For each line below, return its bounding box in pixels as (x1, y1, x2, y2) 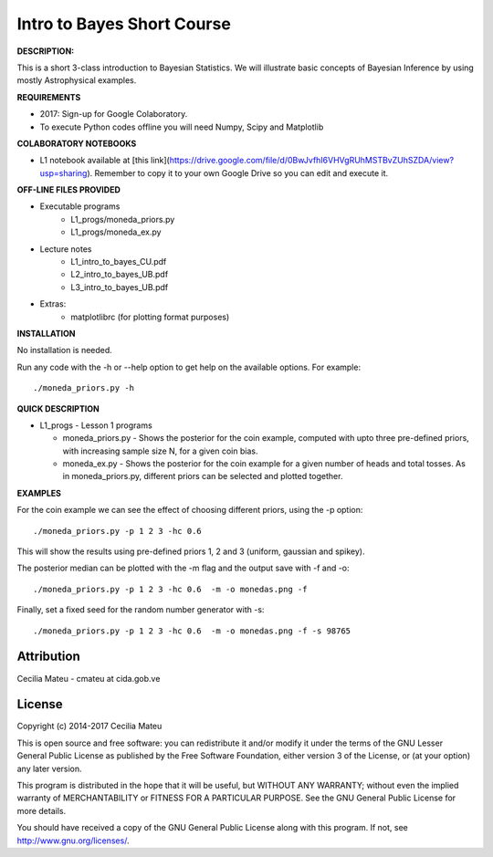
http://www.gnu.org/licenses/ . (16, 835, 130, 846)
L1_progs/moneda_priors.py (70, 214, 175, 225)
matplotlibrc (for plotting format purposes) (70, 311, 230, 322)
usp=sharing (39, 167, 88, 178)
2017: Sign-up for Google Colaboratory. (39, 109, 188, 120)
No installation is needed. (16, 345, 113, 356)
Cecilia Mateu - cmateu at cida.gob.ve (16, 673, 161, 684)
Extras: (39, 298, 67, 309)
